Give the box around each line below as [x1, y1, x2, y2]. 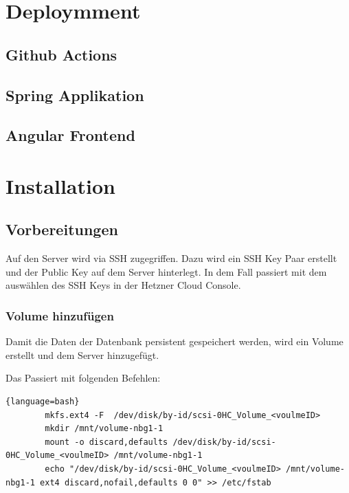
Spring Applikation [5, 84, 144, 105]
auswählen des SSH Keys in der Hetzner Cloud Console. [5, 278, 241, 292]
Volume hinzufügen [5, 307, 114, 324]
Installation [5, 171, 115, 199]
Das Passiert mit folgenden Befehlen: [5, 371, 161, 385]
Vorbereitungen [5, 219, 118, 240]
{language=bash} [5, 397, 80, 407]
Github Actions [5, 43, 117, 65]
